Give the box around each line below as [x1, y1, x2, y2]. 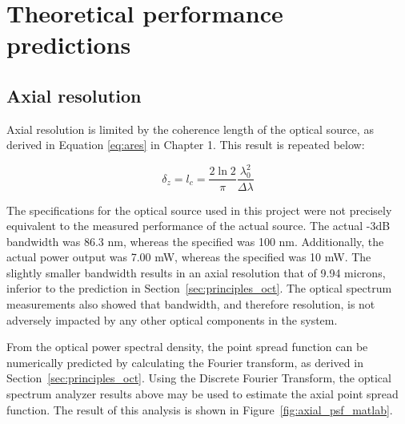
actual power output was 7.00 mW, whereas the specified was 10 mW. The [6, 248, 371, 265]
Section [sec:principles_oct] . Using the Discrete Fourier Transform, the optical [6, 369, 391, 386]
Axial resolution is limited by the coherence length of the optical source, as [6, 120, 374, 137]
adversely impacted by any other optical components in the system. [6, 311, 338, 328]
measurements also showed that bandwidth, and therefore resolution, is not [6, 296, 375, 313]
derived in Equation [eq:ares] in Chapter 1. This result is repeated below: [6, 136, 365, 153]
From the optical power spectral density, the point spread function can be [6, 338, 368, 355]
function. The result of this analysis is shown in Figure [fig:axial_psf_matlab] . [6, 401, 393, 418]
